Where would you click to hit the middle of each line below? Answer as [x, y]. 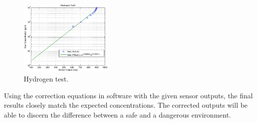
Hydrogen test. [46, 79]
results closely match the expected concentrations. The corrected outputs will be [126, 105]
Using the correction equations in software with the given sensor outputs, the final [128, 95]
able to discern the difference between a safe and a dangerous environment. [118, 114]
